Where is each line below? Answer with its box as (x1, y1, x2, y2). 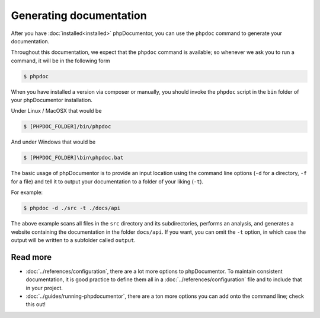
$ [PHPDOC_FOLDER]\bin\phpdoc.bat (23, 154, 124, 161)
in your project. (25, 284, 63, 291)
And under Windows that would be (11, 138, 96, 145)
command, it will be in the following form (11, 57, 110, 64)
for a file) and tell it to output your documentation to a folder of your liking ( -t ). (11, 178, 204, 185)
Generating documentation (11, 9, 148, 22)
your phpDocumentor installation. (11, 97, 93, 104)
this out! (25, 301, 46, 308)
